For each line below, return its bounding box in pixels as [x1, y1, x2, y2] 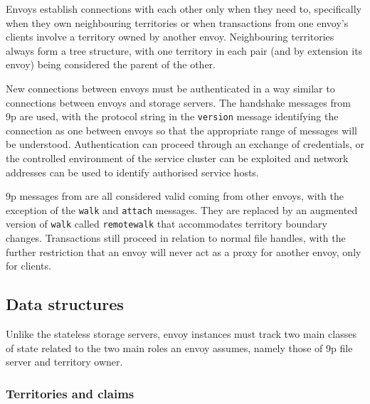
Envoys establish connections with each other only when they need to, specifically [6, 1, 361, 16]
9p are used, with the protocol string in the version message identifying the [6, 109, 339, 124]
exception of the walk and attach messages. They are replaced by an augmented [6, 202, 358, 217]
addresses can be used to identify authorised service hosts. [6, 164, 259, 179]
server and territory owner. [6, 354, 123, 369]
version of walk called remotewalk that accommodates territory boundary [6, 216, 327, 231]
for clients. [6, 258, 51, 273]
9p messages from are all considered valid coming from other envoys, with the [6, 188, 344, 203]
